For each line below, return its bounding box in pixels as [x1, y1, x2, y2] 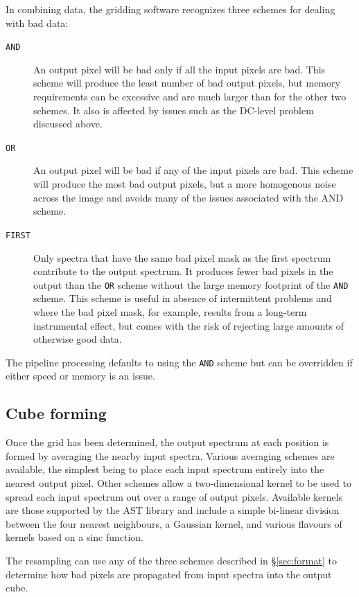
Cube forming [6, 402, 107, 424]
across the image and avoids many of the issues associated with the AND [33, 190, 344, 204]
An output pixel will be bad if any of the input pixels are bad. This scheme [33, 163, 353, 177]
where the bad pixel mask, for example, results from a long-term [33, 304, 307, 319]
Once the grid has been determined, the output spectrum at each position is [6, 435, 329, 449]
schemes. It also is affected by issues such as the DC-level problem [33, 103, 314, 117]
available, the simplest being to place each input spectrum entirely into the [6, 462, 324, 476]
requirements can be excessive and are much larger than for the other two [33, 89, 347, 104]
